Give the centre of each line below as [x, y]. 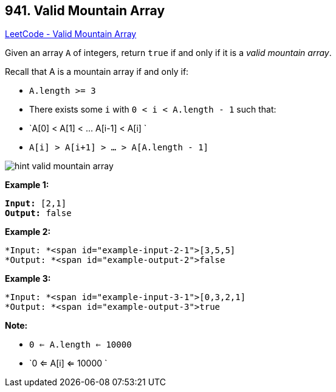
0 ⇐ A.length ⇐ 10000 [81, 345]
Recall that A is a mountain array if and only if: [97, 72]
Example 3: [28, 279]
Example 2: [28, 232]
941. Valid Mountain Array [85, 11]
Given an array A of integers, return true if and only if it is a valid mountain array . [168, 53]
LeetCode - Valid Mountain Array [71, 34]
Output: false [38, 213]
